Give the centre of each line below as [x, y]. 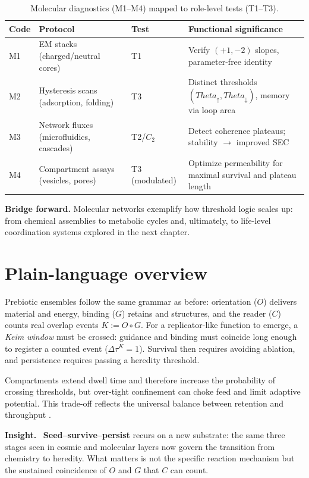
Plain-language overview [106, 273]
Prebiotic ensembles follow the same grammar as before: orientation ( [131, 302]
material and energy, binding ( [60, 313]
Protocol [57, 28]
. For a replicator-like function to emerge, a [219, 325]
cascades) [56, 148]
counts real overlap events [52, 325]
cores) [50, 67]
